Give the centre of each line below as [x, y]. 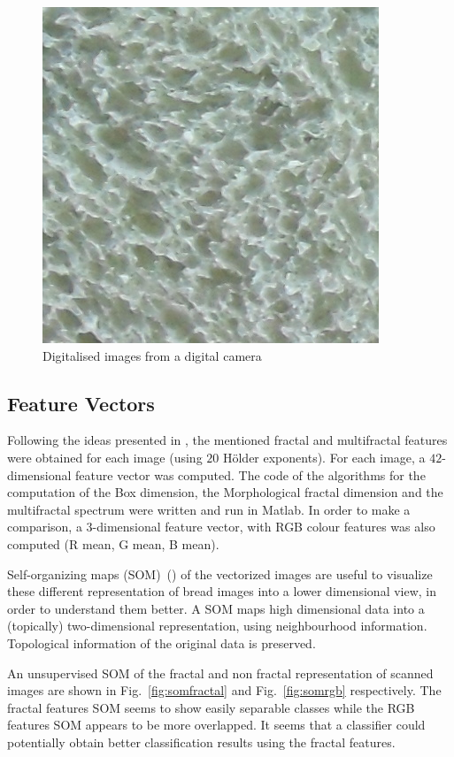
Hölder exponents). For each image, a [324, 457]
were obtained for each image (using [105, 457]
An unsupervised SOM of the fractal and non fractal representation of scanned [220, 673]
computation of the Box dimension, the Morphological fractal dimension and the [225, 492]
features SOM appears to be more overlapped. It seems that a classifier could [216, 725]
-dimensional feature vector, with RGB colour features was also [264, 527]
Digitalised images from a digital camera [152, 355]
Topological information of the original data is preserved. [162, 642]
